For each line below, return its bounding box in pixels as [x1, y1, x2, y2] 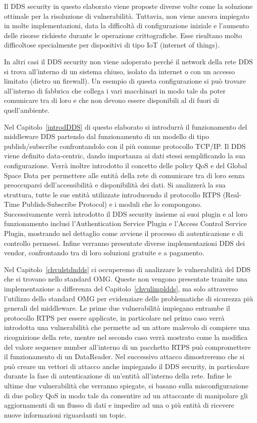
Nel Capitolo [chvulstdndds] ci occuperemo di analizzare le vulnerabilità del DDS [4, 264, 251, 274]
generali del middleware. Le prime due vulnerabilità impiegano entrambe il [4, 303, 230, 313]
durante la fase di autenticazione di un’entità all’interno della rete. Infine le [4, 371, 232, 381]
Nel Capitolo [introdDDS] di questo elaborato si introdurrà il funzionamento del [4, 121, 248, 132]
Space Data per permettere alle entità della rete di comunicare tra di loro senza [4, 170, 245, 180]
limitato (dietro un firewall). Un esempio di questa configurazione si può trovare [4, 76, 246, 86]
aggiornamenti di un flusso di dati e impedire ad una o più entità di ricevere [4, 400, 234, 410]
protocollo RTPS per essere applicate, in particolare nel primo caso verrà [4, 312, 225, 323]
